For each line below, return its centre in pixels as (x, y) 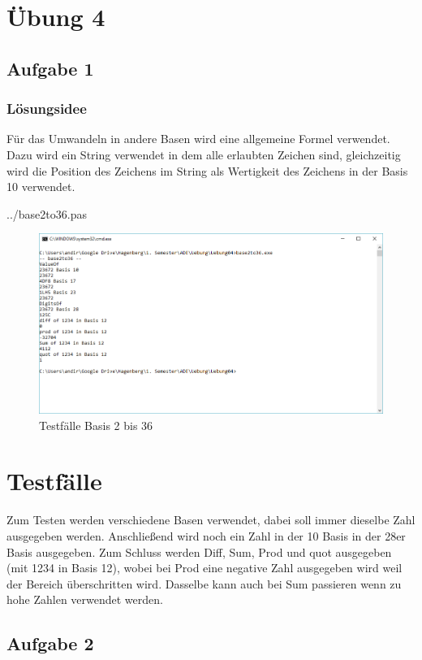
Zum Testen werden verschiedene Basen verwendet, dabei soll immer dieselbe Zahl (211, 520)
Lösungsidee (47, 109)
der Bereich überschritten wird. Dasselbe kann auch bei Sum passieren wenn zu (204, 583)
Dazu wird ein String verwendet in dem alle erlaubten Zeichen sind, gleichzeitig (204, 154)
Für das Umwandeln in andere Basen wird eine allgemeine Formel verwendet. (198, 139)
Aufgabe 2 (50, 643)
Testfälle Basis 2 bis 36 (96, 425)
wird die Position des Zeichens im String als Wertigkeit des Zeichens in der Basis (207, 170)
